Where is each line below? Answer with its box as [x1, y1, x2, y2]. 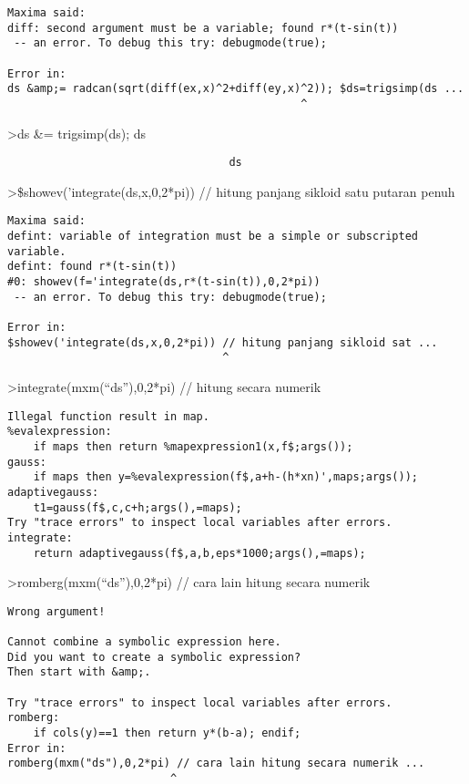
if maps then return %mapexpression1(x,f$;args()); [33, 439, 353, 453]
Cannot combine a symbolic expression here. [7, 635, 281, 649]
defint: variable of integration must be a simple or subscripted [7, 230, 419, 243]
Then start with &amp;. [7, 665, 151, 679]
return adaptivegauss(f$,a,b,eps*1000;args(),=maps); [33, 546, 366, 560]
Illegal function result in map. [7, 409, 209, 423]
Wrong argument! [7, 604, 106, 618]
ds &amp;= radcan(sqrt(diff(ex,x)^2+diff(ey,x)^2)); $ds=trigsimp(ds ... [7, 82, 464, 96]
